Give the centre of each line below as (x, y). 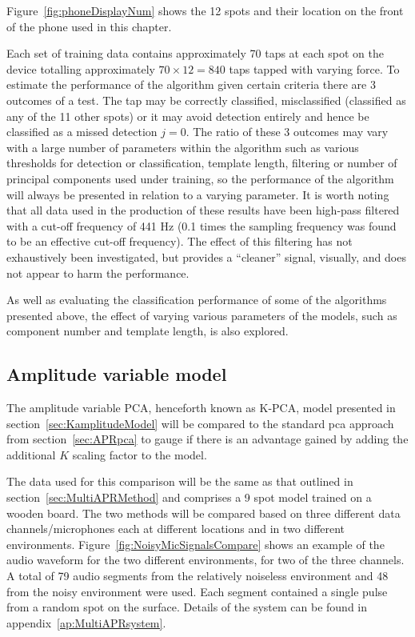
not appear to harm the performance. (98, 272)
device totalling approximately (81, 68)
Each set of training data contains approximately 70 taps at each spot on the (195, 53)
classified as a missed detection (82, 132)
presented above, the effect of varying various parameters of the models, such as (202, 315)
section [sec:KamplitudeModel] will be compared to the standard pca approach (200, 423)
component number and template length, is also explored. (148, 331)
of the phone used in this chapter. (89, 26)
